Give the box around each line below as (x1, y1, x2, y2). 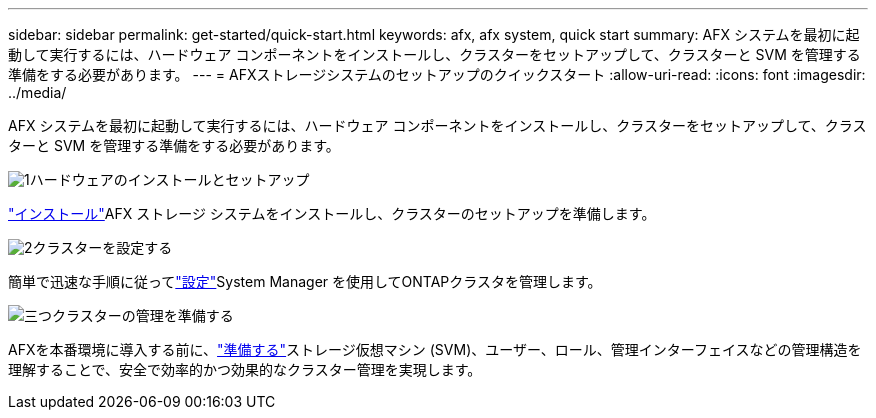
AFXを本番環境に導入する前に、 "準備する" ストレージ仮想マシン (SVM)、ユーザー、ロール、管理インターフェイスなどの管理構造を (8, 341, 862, 358)
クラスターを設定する (32, 239, 173, 256)
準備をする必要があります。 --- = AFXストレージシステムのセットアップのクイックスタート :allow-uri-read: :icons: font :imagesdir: (8, 66, 866, 83)
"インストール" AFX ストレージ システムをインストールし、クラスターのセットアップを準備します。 (8, 205, 656, 222)
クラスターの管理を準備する (52, 307, 234, 324)
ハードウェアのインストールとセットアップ (29, 171, 310, 188)
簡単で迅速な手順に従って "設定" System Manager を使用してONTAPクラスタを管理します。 (8, 273, 602, 290)
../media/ (8, 84, 67, 101)
